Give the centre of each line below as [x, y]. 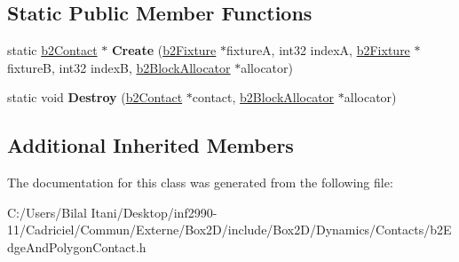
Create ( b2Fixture [164, 50]
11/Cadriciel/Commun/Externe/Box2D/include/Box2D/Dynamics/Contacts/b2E [229, 230]
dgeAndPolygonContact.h [77, 246]
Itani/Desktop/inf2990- [154, 212]
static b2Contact [52, 50]
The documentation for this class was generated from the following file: [200, 183]
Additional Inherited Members [150, 145]
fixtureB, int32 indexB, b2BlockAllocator [119, 67]
